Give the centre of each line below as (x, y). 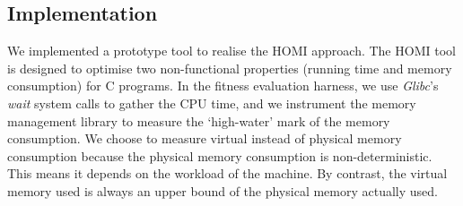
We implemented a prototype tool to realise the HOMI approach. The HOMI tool (231, 51)
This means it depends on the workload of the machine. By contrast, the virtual (227, 173)
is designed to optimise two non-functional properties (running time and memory (230, 68)
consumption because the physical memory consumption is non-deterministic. (220, 155)
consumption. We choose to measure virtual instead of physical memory (205, 138)
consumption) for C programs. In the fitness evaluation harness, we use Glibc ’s (223, 86)
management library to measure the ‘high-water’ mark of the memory (199, 120)
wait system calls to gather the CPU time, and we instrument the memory (212, 103)
